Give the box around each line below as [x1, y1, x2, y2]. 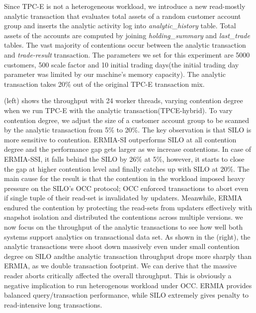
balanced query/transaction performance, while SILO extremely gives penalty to [4, 290, 249, 300]
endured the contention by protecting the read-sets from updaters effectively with [4, 202, 252, 212]
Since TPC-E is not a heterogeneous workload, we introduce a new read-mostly [4, 1, 246, 11]
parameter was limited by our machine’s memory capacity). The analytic [4, 69, 226, 79]
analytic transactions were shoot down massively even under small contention [4, 241, 240, 251]
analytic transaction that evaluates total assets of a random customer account [4, 10, 241, 21]
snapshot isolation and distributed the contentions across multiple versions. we [4, 212, 243, 222]
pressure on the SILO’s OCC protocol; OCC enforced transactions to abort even [4, 183, 249, 193]
